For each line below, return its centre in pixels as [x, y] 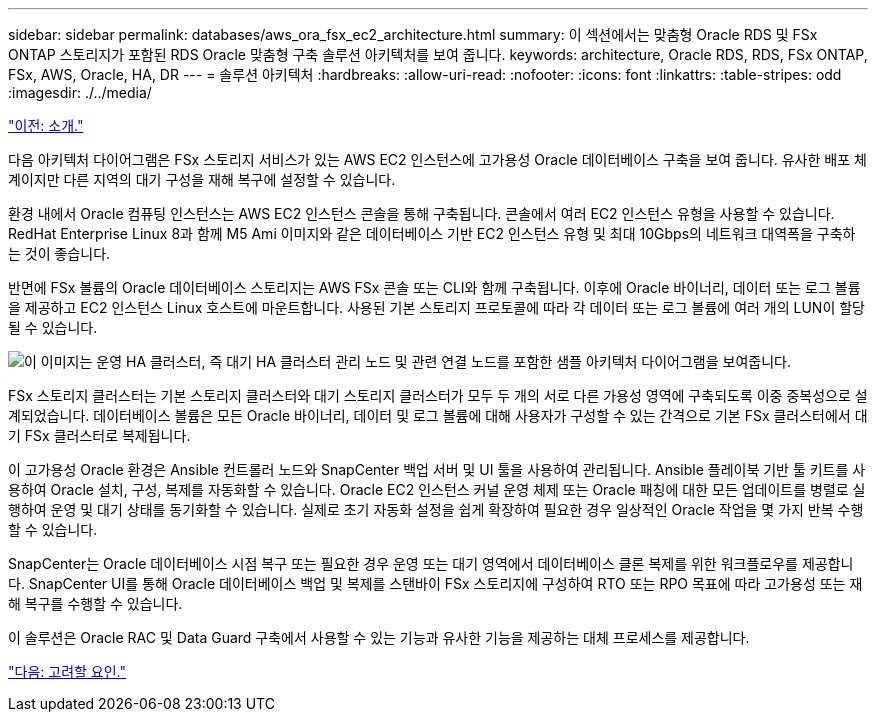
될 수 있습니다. [53, 327]
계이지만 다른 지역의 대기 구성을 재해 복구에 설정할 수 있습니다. [202, 179]
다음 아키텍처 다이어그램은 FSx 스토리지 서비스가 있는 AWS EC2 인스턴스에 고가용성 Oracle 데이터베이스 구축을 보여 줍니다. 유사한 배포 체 [437, 159]
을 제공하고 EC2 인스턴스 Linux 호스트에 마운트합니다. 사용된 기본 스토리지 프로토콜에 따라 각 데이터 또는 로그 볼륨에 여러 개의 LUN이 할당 [436, 307]
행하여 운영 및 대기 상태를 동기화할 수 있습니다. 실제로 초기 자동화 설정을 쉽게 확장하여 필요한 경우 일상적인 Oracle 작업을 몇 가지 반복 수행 [436, 509]
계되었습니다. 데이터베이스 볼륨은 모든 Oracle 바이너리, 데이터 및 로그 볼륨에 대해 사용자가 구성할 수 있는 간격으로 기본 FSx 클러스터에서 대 [438, 415]
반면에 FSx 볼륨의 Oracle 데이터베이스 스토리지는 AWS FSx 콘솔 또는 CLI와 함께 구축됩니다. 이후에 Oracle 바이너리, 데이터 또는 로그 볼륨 [434, 287]
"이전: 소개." [46, 125]
